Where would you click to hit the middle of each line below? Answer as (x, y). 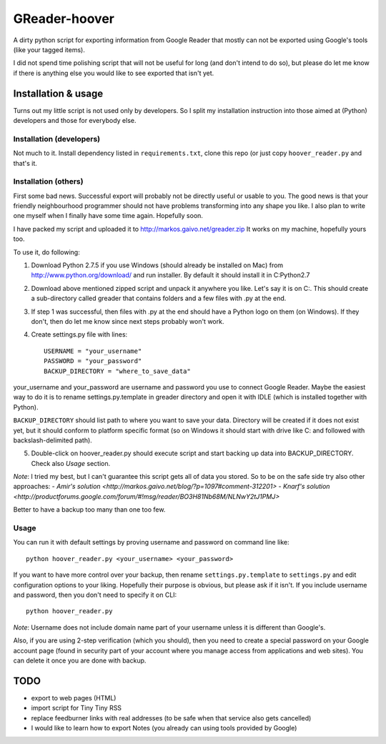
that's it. (25, 163)
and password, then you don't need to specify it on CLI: (95, 595)
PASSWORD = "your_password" (93, 361)
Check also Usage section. (71, 463)
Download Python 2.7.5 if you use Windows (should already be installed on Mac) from (157, 265)
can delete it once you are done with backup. (80, 660)
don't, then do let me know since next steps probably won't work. (128, 321)
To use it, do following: (46, 252)
